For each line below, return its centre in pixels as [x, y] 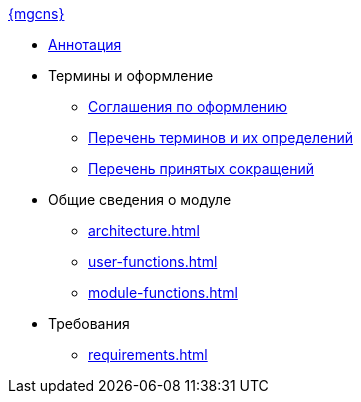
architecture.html [144, 230]
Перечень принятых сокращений [201, 168]
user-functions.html [153, 261]
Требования [89, 323]
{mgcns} [36, 13]
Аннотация [85, 44]
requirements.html [148, 354]
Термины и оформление [131, 75]
